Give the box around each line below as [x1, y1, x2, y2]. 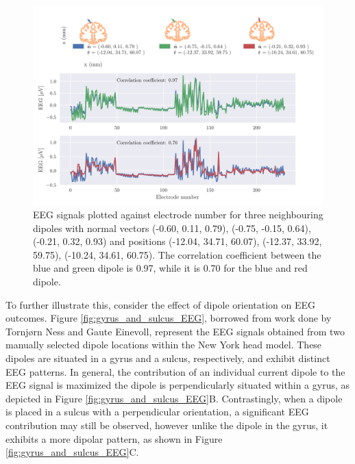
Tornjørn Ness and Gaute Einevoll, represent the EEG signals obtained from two [5, 324, 345, 338]
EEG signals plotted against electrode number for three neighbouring [33, 207, 323, 222]
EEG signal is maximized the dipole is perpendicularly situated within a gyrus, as [5, 378, 350, 392]
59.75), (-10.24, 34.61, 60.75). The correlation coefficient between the [33, 247, 321, 261]
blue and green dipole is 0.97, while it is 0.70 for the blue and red [33, 261, 308, 275]
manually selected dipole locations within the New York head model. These [5, 337, 322, 352]
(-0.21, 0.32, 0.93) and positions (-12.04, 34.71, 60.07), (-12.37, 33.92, [33, 234, 322, 248]
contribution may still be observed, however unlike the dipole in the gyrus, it [5, 418, 328, 432]
